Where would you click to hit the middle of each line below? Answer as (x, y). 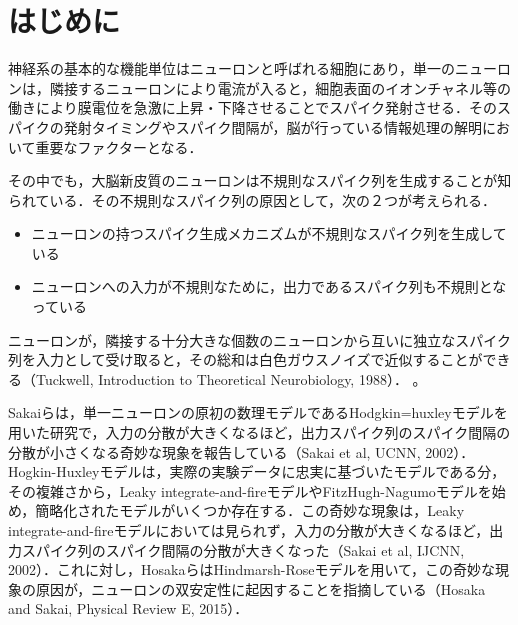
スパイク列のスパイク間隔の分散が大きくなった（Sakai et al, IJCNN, (243, 549)
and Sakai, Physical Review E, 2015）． (128, 608)
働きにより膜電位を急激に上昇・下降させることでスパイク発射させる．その (253, 107)
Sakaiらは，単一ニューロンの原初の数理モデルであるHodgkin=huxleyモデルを (258, 412)
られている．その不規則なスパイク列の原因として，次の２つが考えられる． (252, 199)
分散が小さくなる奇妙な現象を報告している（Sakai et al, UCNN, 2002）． (241, 451)
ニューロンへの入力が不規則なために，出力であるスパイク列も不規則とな (269, 286)
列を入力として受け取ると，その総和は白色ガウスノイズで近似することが (245, 359)
